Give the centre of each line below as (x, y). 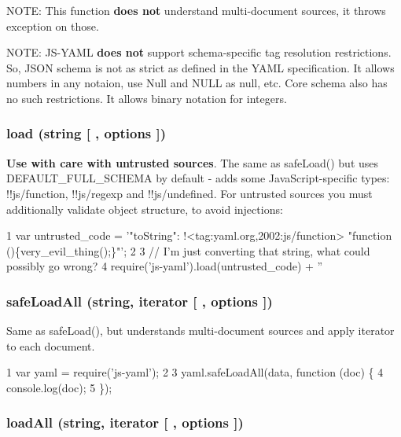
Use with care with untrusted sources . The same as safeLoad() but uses (193, 162)
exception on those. (53, 26)
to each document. (51, 345)
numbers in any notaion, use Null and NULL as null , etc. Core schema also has (197, 83)
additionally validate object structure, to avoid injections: (145, 209)
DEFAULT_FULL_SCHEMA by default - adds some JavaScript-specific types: (198, 178)
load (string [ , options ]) (86, 133)
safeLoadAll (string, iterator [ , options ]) (140, 301)
